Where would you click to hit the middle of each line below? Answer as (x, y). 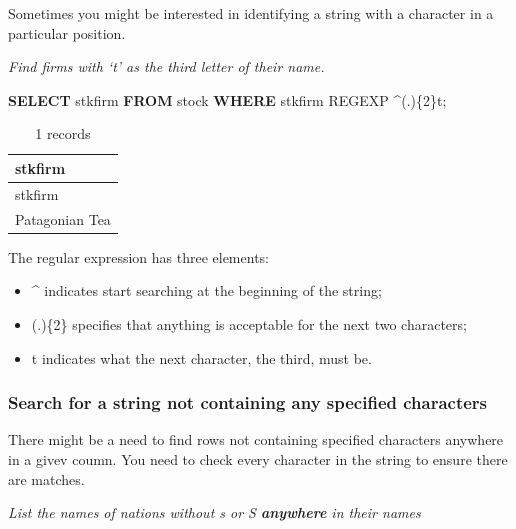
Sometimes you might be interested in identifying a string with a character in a (251, 13)
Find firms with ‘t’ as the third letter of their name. (166, 66)
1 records (63, 133)
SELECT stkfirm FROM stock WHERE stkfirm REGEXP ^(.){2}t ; (227, 99)
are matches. (46, 478)
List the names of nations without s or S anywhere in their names (214, 512)
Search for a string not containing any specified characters (248, 402)
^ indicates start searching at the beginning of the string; (206, 290)
